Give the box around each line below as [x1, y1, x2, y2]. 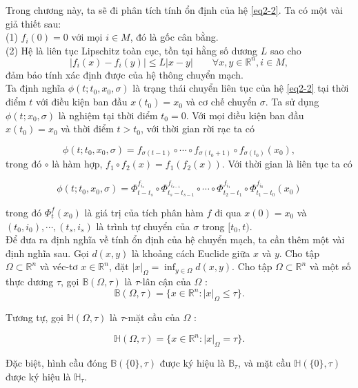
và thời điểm [61, 121, 114, 136]
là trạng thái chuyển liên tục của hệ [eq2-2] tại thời [132, 81, 349, 95]
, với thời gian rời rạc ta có [141, 121, 255, 136]
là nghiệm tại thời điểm [58, 108, 158, 122]
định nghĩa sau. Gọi [6, 245, 89, 260]
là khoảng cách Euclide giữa [131, 245, 250, 260]
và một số [309, 259, 351, 274]
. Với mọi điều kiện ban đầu [186, 108, 304, 122]
